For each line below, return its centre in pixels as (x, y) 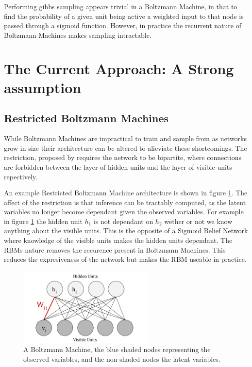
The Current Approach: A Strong (119, 68)
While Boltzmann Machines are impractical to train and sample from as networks (126, 138)
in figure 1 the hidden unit (43, 221)
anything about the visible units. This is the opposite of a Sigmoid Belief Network (126, 231)
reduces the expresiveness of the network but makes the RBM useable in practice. (125, 259)
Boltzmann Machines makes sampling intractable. (78, 35)
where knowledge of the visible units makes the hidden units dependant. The (118, 240)
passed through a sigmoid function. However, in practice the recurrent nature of (123, 25)
